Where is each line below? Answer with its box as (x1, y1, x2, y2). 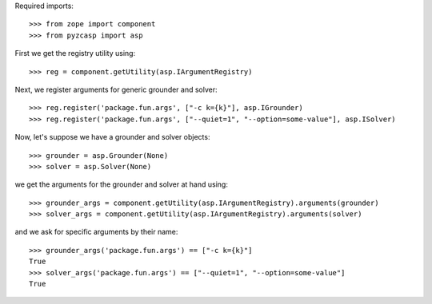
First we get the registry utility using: (14, 49, 136, 58)
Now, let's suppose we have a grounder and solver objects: (14, 132, 210, 142)
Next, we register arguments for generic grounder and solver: (14, 85, 218, 94)
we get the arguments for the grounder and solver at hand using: (14, 180, 228, 189)
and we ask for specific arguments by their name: (14, 227, 178, 237)
